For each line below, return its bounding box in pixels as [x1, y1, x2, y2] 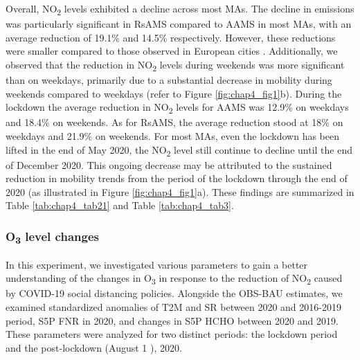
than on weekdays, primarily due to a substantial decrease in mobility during [6, 73, 332, 87]
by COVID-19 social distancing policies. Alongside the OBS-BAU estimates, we [6, 286, 343, 300]
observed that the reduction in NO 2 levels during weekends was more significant [6, 57, 345, 73]
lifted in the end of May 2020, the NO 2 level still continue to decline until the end [6, 142, 352, 159]
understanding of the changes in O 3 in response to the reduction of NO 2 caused [6, 271, 343, 287]
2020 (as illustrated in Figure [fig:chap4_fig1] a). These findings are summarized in [6, 184, 354, 199]
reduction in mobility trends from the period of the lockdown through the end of [6, 171, 348, 186]
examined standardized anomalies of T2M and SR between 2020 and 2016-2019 [6, 300, 341, 314]
